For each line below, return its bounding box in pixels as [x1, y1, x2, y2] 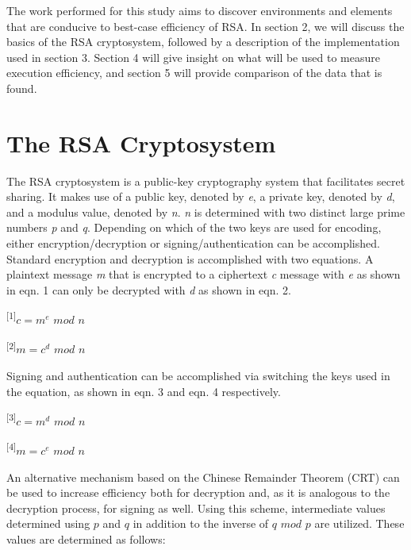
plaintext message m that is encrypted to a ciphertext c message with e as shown [6, 266, 401, 283]
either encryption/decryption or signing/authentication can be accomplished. [6, 235, 380, 252]
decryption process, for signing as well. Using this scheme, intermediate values [6, 499, 386, 516]
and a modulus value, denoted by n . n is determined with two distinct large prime [6, 203, 405, 220]
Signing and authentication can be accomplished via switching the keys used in [6, 367, 390, 383]
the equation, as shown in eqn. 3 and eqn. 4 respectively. [6, 383, 281, 399]
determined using [6, 515, 90, 532]
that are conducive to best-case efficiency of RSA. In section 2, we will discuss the [6, 17, 405, 34]
